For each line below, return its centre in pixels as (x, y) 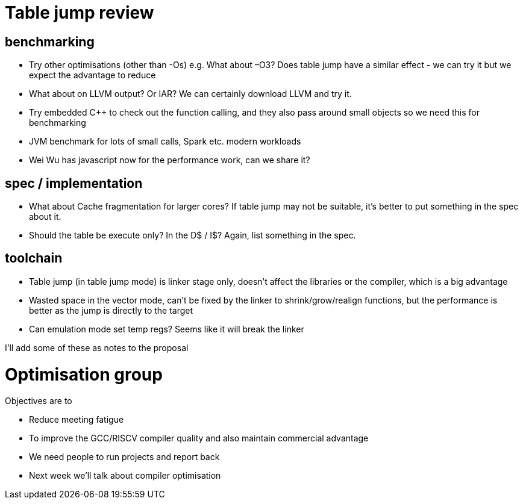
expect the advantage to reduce (92, 75)
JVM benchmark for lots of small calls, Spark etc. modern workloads (165, 142)
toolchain (34, 258)
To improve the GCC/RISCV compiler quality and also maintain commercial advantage (199, 438)
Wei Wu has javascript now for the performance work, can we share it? (170, 160)
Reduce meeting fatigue (77, 420)
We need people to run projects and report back (124, 457)
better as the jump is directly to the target (111, 310)
